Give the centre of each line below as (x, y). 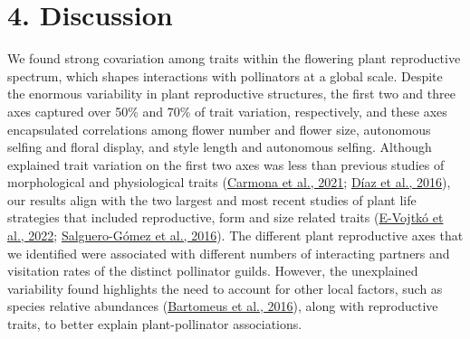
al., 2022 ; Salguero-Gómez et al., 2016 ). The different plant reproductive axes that (235, 235)
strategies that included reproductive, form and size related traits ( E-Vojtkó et (225, 217)
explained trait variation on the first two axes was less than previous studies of (226, 164)
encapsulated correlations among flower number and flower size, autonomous (219, 129)
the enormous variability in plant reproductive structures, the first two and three (231, 94)
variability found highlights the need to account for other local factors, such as (225, 288)
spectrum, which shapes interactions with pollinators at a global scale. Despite (225, 75)
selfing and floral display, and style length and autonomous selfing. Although (220, 147)
